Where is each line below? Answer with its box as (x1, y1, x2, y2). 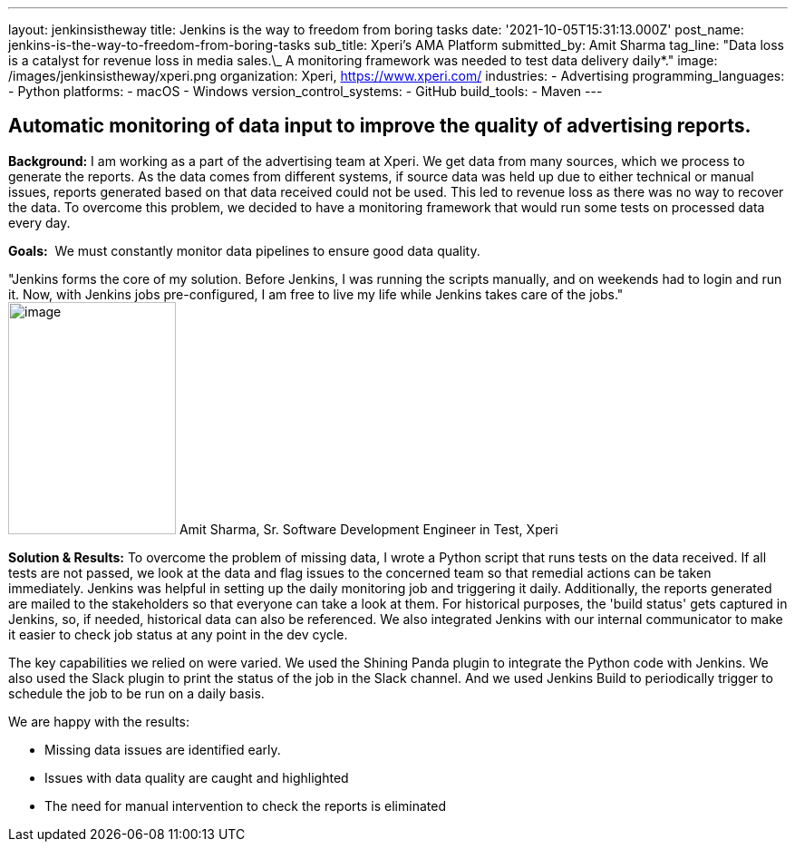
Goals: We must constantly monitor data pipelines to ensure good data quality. (8, 242, 480, 259)
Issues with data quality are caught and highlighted (44, 769, 349, 786)
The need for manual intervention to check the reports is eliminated (44, 797, 446, 814)
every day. (8, 214, 71, 230)
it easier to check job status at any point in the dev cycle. (8, 626, 348, 642)
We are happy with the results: (8, 713, 189, 729)
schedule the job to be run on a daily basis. (8, 685, 265, 701)
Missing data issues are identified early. (44, 741, 281, 757)
